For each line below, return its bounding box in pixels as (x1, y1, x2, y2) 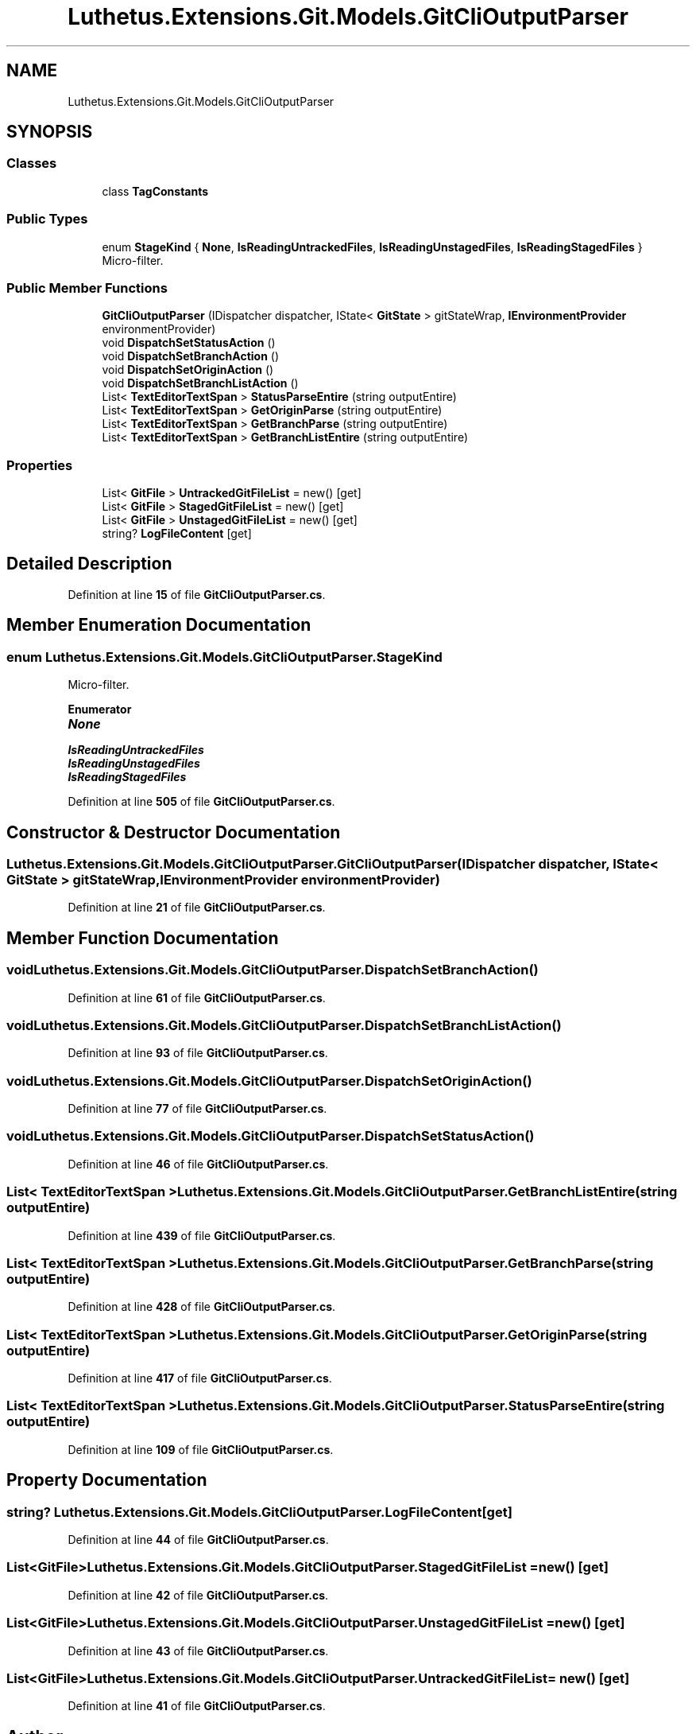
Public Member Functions (6, 279, 168, 296)
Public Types (6, 211, 88, 227)
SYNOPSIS (6, 122, 93, 142)
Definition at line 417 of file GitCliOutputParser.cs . (68, 1371, 332, 1386)
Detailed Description (6, 554, 172, 574)
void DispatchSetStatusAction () (102, 336, 276, 350)
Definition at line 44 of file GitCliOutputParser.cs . (68, 1533, 329, 1547)
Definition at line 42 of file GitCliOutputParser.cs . (68, 1588, 329, 1602)
